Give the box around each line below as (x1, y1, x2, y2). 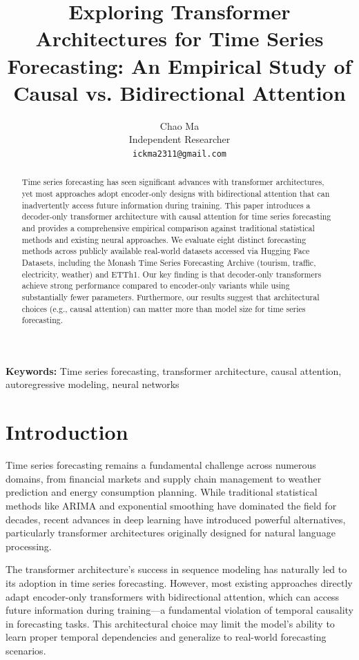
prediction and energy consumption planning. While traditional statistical (6, 485, 318, 499)
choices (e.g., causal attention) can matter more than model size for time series (21, 302, 306, 314)
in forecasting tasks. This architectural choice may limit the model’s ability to (6, 616, 335, 630)
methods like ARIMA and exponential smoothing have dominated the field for (6, 498, 337, 512)
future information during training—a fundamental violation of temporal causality (6, 603, 353, 617)
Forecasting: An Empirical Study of (7, 51, 352, 79)
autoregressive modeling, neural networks (6, 377, 179, 391)
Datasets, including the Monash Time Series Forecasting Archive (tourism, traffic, (21, 256, 316, 268)
